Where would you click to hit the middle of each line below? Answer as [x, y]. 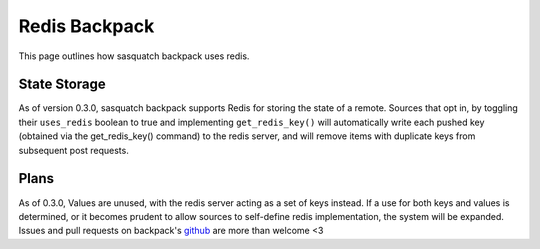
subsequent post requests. [73, 150]
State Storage [62, 84]
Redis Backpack [86, 26]
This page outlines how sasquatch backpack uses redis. [134, 56]
